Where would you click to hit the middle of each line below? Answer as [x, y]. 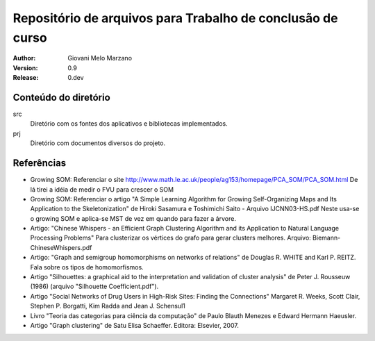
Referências [40, 163]
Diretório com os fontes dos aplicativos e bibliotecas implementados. [129, 124]
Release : [26, 78]
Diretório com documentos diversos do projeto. [98, 143]
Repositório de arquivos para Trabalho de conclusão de [175, 18]
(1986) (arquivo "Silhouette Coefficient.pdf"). [94, 286]
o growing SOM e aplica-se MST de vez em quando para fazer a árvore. [133, 218]
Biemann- [327, 238]
